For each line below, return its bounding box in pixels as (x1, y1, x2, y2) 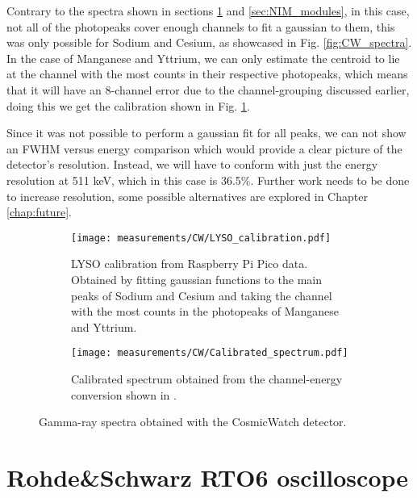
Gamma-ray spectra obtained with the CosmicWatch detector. (39, 413, 347, 430)
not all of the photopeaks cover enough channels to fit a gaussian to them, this (6, 18, 395, 35)
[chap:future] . (6, 203, 72, 220)
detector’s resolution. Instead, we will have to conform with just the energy (6, 156, 378, 173)
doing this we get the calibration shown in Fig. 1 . (6, 97, 250, 114)
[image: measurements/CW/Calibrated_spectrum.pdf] (71, 347, 348, 359)
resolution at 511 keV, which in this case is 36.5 (6, 171, 241, 188)
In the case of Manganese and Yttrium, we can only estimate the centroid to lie (6, 49, 400, 66)
